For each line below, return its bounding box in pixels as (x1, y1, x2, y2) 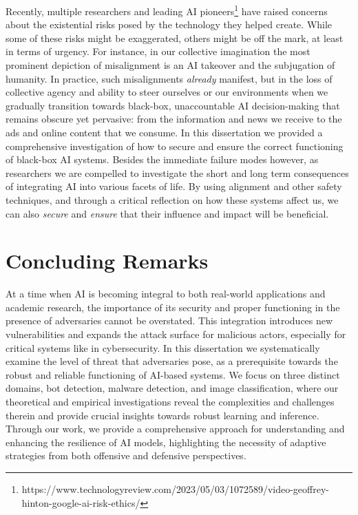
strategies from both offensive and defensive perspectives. (6, 448, 246, 463)
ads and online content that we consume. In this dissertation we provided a (6, 125, 323, 139)
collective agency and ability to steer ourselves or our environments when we (6, 85, 328, 99)
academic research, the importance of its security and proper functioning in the (6, 299, 340, 314)
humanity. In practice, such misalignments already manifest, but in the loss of (6, 71, 333, 85)
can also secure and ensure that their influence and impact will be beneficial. (6, 206, 329, 220)
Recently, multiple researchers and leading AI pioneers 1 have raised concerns (6, 2, 328, 18)
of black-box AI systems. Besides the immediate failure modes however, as (6, 152, 319, 167)
